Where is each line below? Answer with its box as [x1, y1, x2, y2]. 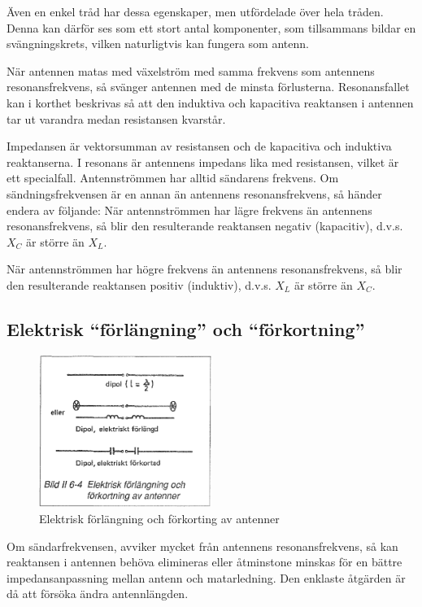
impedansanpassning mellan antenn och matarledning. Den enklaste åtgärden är [7, 569, 406, 586]
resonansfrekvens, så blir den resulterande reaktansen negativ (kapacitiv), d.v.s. [7, 217, 403, 234]
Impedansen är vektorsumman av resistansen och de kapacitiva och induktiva [7, 138, 392, 155]
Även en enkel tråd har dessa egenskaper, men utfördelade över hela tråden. [7, 3, 384, 20]
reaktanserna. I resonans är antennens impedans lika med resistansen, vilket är [7, 153, 399, 170]
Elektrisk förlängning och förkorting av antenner [39, 510, 280, 527]
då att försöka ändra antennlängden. [7, 585, 189, 602]
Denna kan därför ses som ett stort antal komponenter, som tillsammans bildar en [7, 19, 416, 36]
